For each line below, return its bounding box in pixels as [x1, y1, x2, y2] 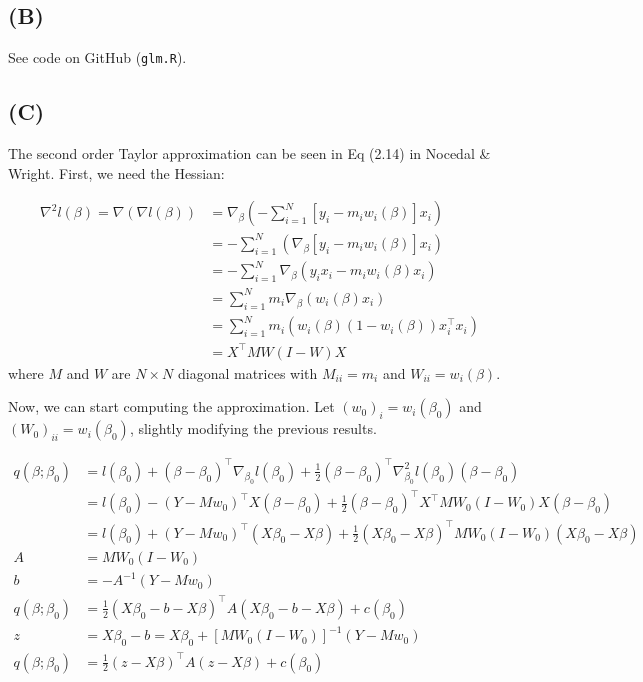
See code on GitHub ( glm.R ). [8, 47, 187, 68]
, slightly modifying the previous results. [129, 418, 377, 439]
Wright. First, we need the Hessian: [8, 162, 225, 183]
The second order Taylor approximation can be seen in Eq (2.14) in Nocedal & [8, 143, 491, 164]
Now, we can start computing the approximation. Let [8, 396, 335, 417]
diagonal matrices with [177, 362, 318, 383]
